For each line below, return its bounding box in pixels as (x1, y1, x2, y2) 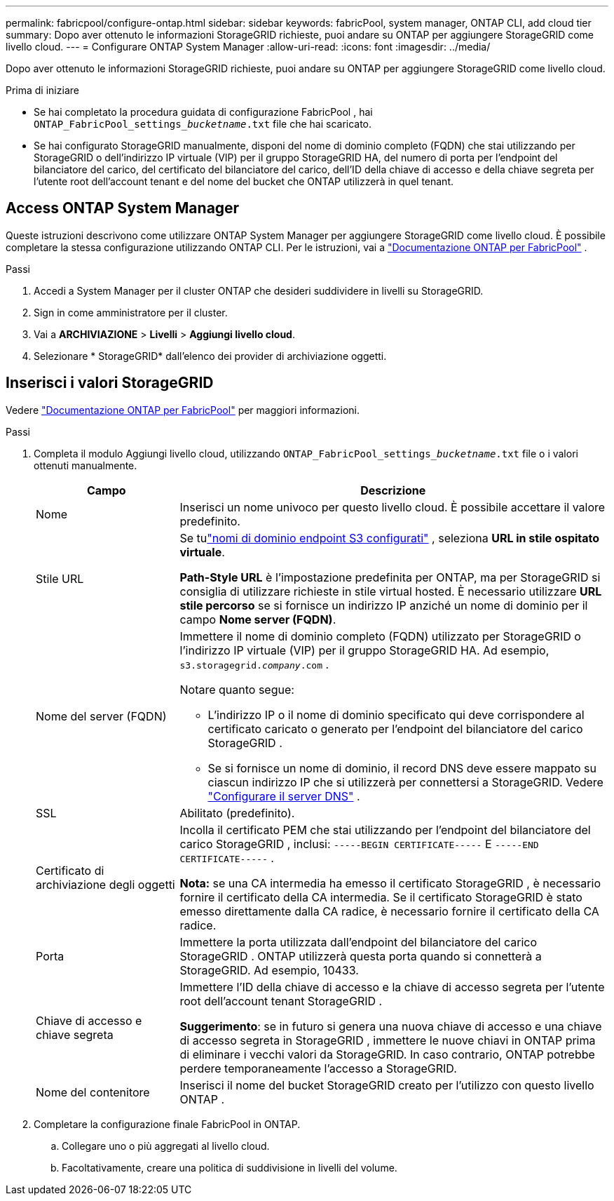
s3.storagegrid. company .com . (179, 657, 329, 671)
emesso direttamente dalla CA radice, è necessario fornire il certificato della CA (179, 904, 599, 918)
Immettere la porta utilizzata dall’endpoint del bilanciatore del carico (179, 934, 538, 949)
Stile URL (36, 571, 84, 586)
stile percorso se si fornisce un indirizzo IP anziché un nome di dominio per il (179, 598, 588, 612)
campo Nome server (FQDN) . (179, 612, 336, 626)
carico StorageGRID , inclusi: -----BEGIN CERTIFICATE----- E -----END (179, 836, 539, 851)
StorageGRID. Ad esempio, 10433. (179, 962, 359, 977)
